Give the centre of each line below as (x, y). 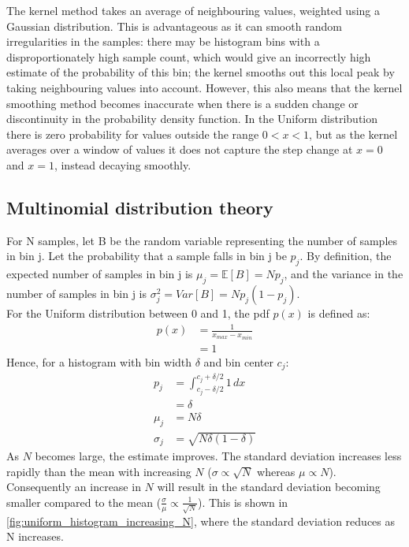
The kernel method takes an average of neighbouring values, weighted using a (193, 10)
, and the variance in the (344, 274)
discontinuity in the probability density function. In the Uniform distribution (192, 119)
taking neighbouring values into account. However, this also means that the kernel (204, 87)
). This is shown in (243, 502)
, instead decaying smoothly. (123, 164)
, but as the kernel (353, 134)
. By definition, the (346, 256)
